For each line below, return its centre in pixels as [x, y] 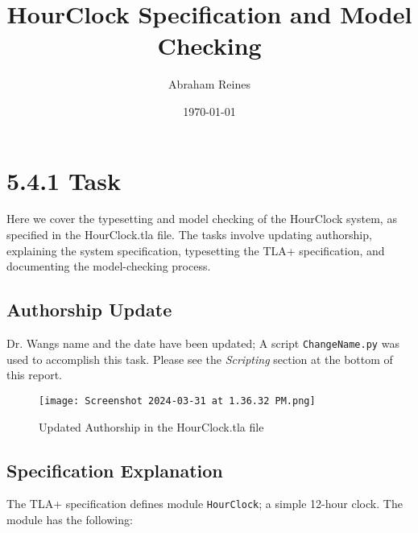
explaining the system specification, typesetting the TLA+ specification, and [196, 250]
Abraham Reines [209, 84]
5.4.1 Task [64, 180]
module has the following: [70, 519]
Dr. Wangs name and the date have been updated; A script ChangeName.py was [203, 343]
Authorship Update [89, 310]
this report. [35, 375]
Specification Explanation [115, 470]
